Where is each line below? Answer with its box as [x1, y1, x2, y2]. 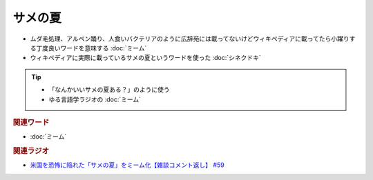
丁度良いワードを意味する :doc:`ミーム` [35, 43, 147, 52]
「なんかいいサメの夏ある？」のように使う [48, 86, 170, 94]
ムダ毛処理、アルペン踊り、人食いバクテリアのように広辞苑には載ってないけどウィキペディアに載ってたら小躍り [30, 34, 350, 43]
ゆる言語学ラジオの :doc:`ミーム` [48, 95, 142, 103]
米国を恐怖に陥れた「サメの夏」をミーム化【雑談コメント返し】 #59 [30, 161, 224, 169]
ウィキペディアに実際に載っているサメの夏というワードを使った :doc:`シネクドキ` [30, 54, 262, 62]
